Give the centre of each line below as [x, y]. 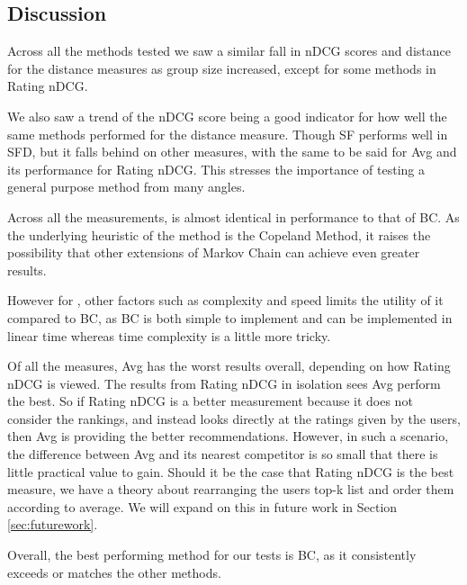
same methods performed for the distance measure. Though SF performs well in [228, 134]
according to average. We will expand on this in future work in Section [202, 506]
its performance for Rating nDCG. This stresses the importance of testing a [216, 169]
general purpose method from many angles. [126, 187]
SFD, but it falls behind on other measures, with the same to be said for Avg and [232, 152]
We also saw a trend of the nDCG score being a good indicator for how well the [227, 116]
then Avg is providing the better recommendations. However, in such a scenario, [228, 436]
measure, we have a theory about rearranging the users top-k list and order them [231, 489]
